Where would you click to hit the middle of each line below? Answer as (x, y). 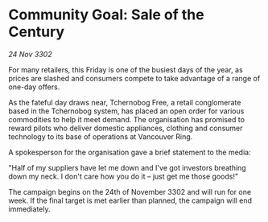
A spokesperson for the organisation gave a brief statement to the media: (130, 152)
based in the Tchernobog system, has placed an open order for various (126, 111)
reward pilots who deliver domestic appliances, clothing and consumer (126, 128)
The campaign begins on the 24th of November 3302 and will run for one (130, 191)
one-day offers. (34, 87)
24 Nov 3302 (30, 54)
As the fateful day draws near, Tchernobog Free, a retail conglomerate (125, 102)
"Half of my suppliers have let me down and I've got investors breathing (128, 167)
